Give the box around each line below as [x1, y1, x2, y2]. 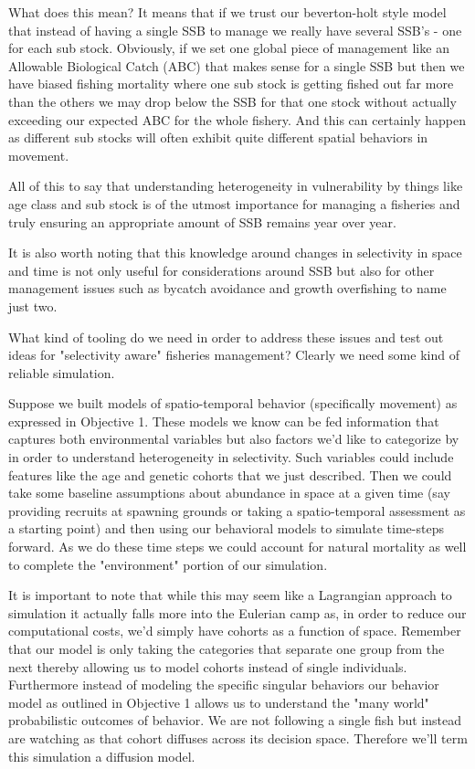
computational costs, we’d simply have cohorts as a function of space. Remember [8, 621, 461, 640]
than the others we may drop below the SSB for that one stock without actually [8, 91, 457, 111]
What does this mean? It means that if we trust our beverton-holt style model [8, 3, 447, 21]
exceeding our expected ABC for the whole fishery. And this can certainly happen [8, 110, 467, 129]
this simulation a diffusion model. [8, 746, 195, 765]
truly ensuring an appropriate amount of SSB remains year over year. [8, 212, 396, 231]
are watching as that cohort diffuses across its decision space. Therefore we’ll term [8, 728, 468, 747]
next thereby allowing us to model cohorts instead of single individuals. [8, 657, 407, 676]
